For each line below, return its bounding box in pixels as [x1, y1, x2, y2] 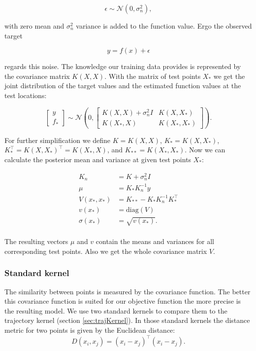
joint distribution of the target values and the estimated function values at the [4, 80, 241, 91]
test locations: [4, 90, 47, 100]
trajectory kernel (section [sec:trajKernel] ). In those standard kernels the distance [4, 315, 250, 325]
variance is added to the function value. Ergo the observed [76, 21, 252, 31]
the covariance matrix [4, 70, 70, 81]
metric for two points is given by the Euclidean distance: [4, 325, 175, 335]
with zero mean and [4, 21, 64, 31]
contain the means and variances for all [96, 236, 214, 246]
